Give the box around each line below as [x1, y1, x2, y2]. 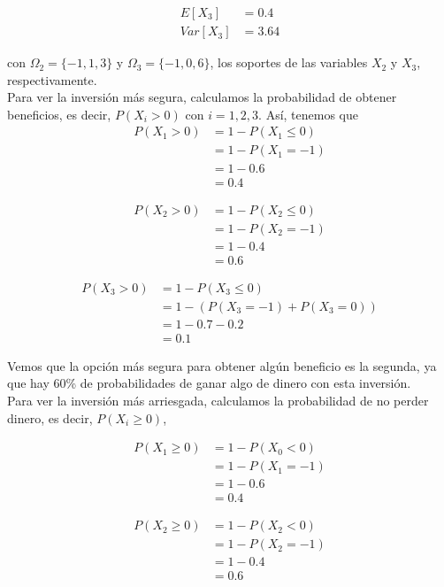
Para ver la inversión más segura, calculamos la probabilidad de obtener [7, 88, 397, 106]
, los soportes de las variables [210, 53, 368, 72]
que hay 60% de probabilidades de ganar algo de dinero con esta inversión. [7, 374, 411, 392]
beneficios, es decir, [7, 104, 111, 123]
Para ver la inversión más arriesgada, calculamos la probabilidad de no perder [7, 391, 429, 409]
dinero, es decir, [7, 408, 93, 427]
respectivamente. [7, 70, 97, 89]
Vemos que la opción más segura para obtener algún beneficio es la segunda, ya [7, 356, 437, 375]
